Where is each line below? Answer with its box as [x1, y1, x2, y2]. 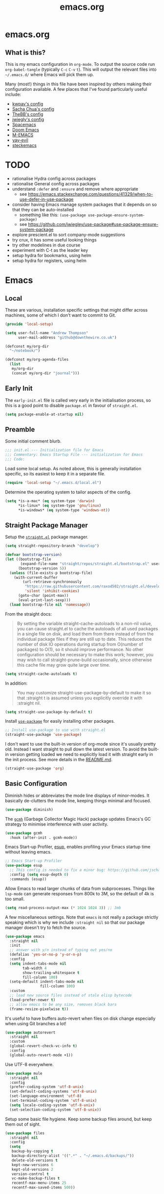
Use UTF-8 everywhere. [5, 1061, 54, 1067]
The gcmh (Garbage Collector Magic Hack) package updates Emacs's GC [5, 816, 151, 822]
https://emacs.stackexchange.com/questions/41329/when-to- [28, 191, 153, 197]
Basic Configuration [5, 780, 67, 788]
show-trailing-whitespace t [22, 970, 80, 975]
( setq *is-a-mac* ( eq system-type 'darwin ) [5, 498, 95, 504]
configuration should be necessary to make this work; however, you [17, 651, 154, 657]
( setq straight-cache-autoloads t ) [5, 671, 78, 676]
